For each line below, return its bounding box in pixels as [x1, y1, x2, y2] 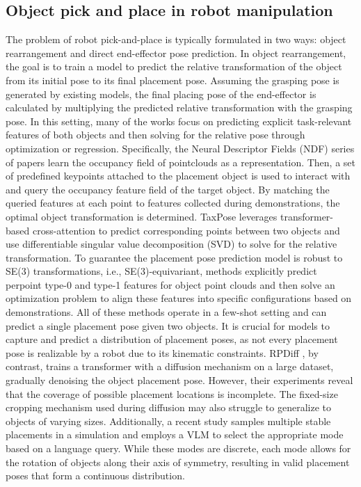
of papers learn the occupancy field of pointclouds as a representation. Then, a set [6, 154, 355, 169]
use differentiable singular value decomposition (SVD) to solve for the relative [6, 237, 337, 251]
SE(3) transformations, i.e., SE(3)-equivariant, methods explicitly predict [6, 264, 317, 278]
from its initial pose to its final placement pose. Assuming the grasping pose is [6, 72, 339, 87]
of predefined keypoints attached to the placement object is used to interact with [6, 168, 351, 183]
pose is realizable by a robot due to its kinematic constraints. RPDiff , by [6, 345, 319, 360]
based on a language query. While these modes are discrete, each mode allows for [6, 441, 351, 456]
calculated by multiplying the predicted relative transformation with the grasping [6, 100, 353, 115]
